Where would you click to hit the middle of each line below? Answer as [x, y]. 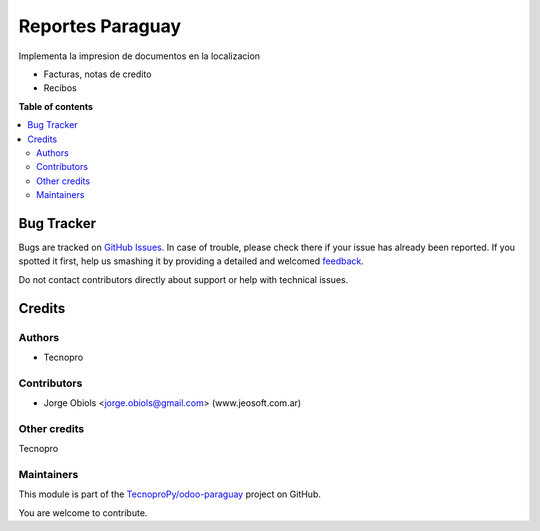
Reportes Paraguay [100, 26]
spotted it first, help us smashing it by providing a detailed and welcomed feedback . [191, 261]
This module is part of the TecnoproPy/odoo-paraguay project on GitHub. [170, 494]
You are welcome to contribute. [83, 512]
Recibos [60, 88]
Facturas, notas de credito [97, 74]
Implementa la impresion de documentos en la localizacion [139, 56]
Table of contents [56, 106]
